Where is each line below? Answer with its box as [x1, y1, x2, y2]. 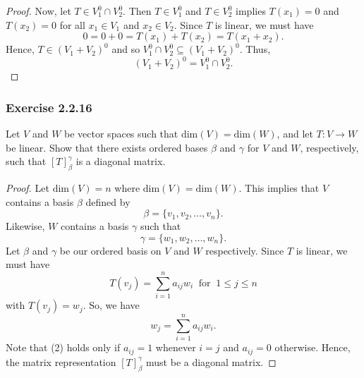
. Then [123, 4, 152, 18]
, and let [277, 126, 313, 141]
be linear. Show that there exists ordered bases [6, 140, 208, 154]
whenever [155, 340, 196, 355]
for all [59, 17, 85, 32]
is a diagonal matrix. [75, 154, 166, 169]
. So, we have [83, 298, 140, 312]
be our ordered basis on [59, 243, 162, 257]
